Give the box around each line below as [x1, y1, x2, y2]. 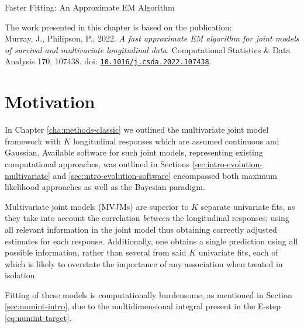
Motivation [5, 89, 95, 113]
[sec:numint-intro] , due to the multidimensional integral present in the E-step [5, 300, 281, 312]
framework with [5, 134, 61, 147]
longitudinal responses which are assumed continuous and [73, 134, 279, 147]
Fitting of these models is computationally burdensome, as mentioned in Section [5, 288, 292, 301]
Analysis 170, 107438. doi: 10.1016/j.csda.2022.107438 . [5, 55, 212, 67]
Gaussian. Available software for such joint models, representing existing [5, 146, 263, 158]
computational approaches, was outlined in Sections [5, 157, 190, 170]
